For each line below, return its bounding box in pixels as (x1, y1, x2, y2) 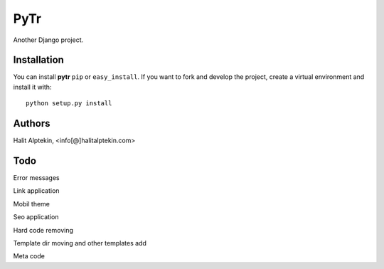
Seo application (13, 213, 59, 221)
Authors (13, 117, 50, 130)
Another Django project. (13, 36, 84, 44)
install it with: (13, 83, 52, 91)
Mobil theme (13, 199, 50, 208)
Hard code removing (13, 226, 74, 234)
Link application (13, 186, 60, 195)
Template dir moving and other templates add (13, 239, 147, 247)
